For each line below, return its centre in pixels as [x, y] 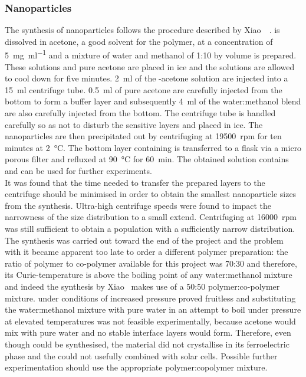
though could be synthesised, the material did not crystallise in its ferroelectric [147, 344]
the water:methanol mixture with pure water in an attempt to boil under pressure [153, 309]
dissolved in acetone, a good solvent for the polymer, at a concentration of [139, 41]
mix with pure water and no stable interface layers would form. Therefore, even [148, 332]
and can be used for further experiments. [78, 171]
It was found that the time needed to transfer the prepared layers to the [135, 182]
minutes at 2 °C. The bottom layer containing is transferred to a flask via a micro [153, 147]
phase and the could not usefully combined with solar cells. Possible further [141, 355]
